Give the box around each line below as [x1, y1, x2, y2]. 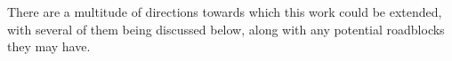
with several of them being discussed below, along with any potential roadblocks [7, 19, 445, 38]
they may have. [7, 37, 91, 56]
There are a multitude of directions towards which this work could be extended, [7, 3, 442, 20]
